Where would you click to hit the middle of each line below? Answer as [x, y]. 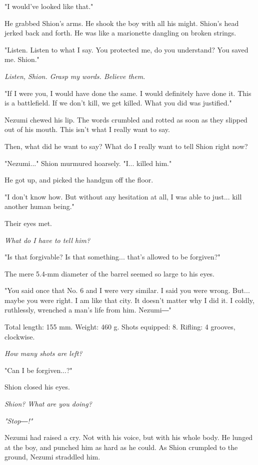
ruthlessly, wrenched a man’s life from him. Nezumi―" [88, 310]
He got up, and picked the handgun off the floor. [79, 180]
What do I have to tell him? [47, 240]
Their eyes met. [28, 223]
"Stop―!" [19, 420]
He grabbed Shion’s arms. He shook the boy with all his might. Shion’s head [122, 23]
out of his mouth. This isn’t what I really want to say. [87, 129]
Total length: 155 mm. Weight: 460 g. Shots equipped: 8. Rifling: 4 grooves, [120, 327]
